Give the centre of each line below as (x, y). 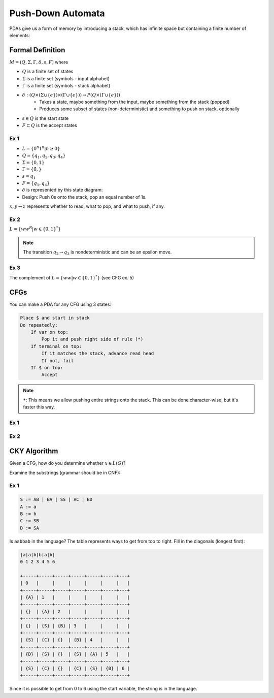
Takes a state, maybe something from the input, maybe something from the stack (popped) (134, 102)
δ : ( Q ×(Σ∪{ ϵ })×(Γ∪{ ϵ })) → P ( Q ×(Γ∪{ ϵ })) (71, 95)
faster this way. (39, 407)
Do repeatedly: (39, 325)
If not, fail (58, 360)
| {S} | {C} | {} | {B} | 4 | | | (75, 640)
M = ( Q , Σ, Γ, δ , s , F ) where (39, 62)
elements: (20, 35)
